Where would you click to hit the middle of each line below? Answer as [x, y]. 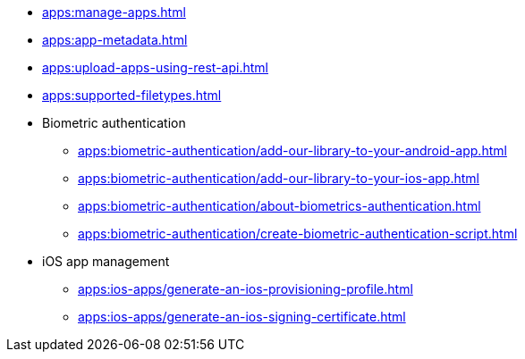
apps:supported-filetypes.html [132, 95]
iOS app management [106, 261]
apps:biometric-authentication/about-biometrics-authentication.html [279, 206]
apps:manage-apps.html [114, 12]
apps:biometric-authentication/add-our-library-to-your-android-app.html [292, 150]
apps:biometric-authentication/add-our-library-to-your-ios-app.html [279, 178]
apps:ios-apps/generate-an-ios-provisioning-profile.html [246, 289]
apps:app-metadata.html [115, 40]
